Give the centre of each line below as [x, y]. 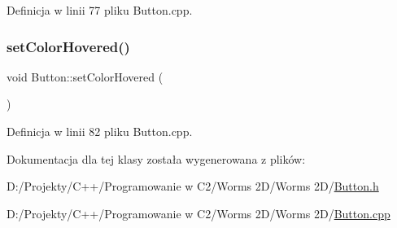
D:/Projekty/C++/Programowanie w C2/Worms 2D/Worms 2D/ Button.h [193, 186]
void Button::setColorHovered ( [85, 76]
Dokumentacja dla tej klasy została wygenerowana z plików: [156, 158]
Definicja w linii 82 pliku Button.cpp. [100, 131]
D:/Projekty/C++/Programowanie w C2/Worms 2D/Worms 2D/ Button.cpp [198, 213]
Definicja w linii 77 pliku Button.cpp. [100, 10]
